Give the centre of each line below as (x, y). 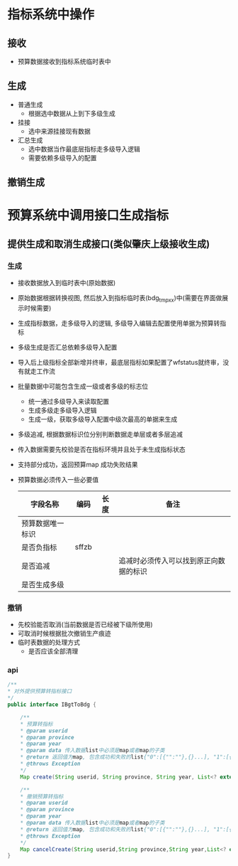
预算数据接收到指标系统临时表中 (64, 62)
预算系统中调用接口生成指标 (88, 216)
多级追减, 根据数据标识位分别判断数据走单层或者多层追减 (100, 434)
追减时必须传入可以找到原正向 (168, 560)
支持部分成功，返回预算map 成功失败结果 (78, 464)
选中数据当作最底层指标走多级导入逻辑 (84, 149)
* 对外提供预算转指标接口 (40, 691)
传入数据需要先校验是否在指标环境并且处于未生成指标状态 (101, 449)
